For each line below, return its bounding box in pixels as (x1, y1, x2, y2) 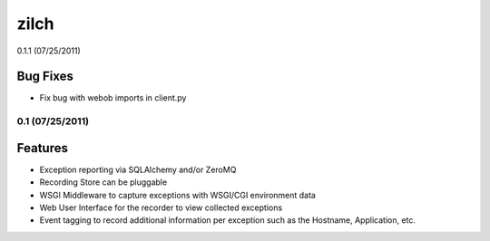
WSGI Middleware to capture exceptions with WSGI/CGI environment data (39, 189, 317, 200)
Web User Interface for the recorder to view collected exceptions (39, 202, 283, 213)
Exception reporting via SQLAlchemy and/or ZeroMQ (39, 164, 237, 175)
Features (16, 140, 68, 156)
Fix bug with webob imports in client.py (39, 92, 187, 103)
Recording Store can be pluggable (39, 177, 168, 188)
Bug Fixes (16, 69, 74, 84)
